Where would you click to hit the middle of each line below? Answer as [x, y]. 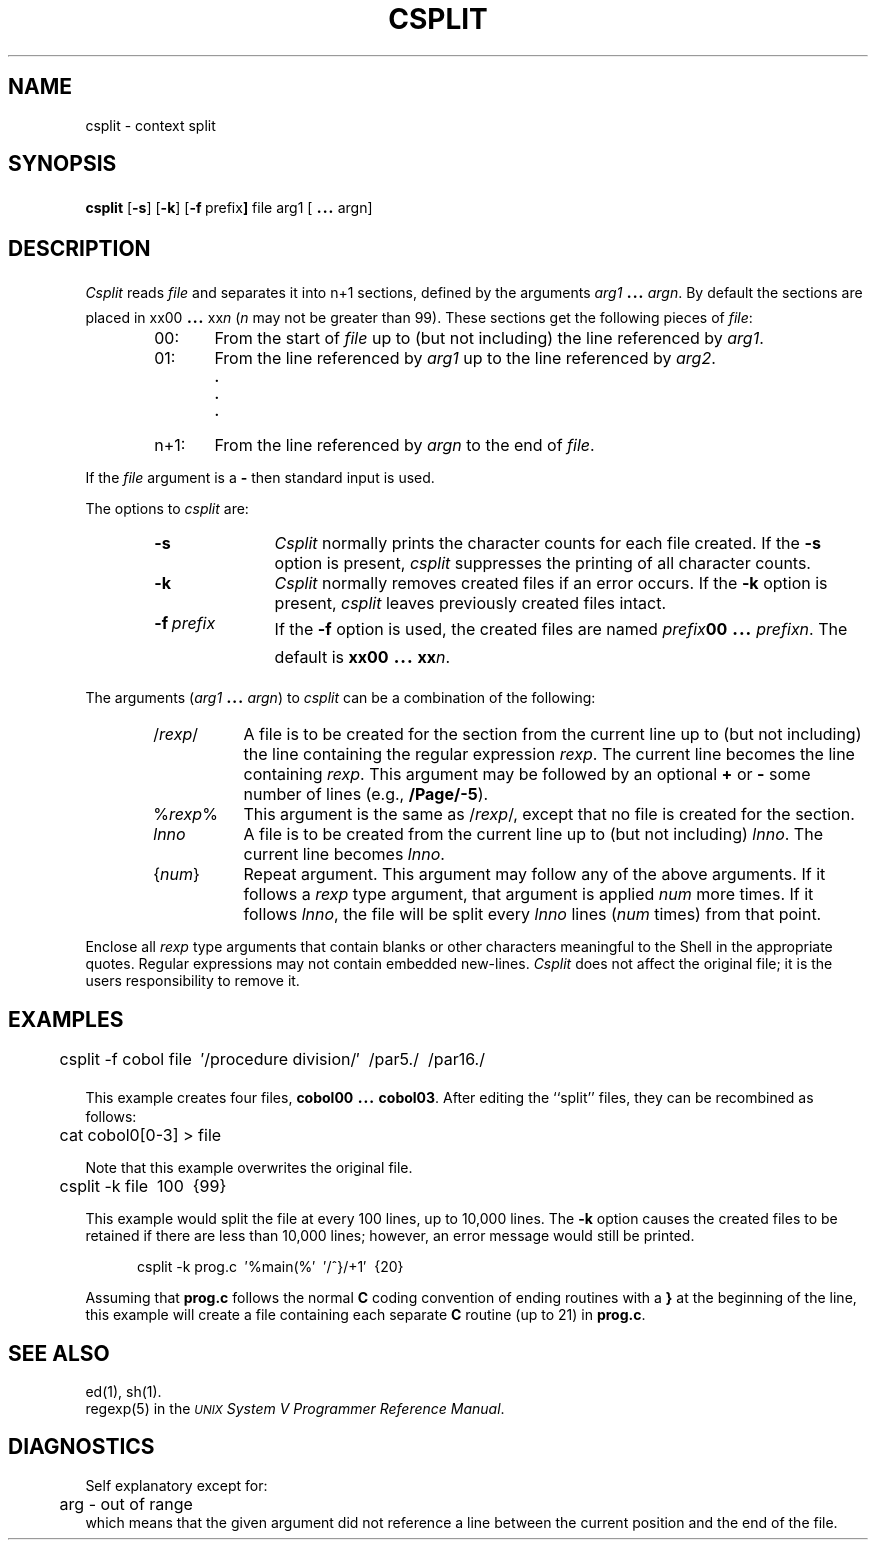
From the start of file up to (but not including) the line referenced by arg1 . [489, 338]
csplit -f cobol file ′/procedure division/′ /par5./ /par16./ [272, 1059]
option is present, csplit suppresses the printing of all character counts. [542, 563]
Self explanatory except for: [176, 1485]
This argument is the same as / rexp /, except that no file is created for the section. [549, 814]
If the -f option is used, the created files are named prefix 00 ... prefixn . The [561, 627]
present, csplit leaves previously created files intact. [470, 603]
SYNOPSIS [62, 164]
